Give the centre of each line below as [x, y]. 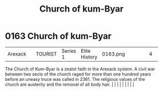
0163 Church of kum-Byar [58, 36]
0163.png [114, 54]
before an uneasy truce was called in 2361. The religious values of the [75, 79]
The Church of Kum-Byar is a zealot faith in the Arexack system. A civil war [80, 69]
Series [69, 51]
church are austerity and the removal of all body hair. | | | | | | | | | [70, 84]
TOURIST [46, 54]
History [89, 57]
